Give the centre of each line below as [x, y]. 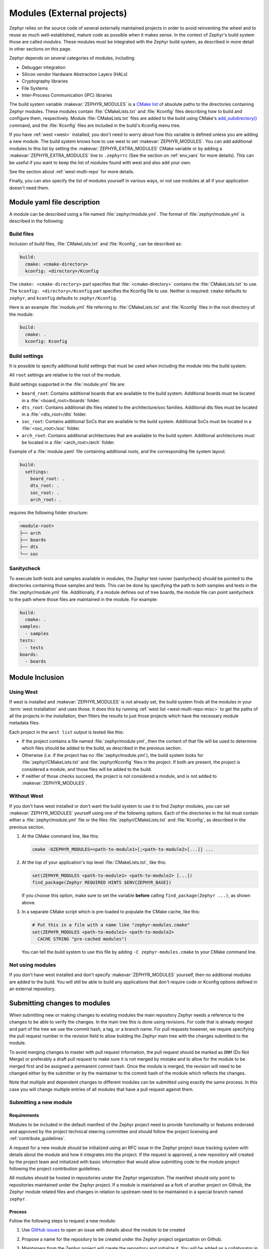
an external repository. [32, 989]
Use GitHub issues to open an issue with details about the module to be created [103, 1230]
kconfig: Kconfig [46, 341]
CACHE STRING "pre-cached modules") [82, 939]
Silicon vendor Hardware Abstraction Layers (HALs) [75, 74]
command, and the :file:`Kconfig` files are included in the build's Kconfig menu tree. [95, 125]
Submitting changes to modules [60, 1003]
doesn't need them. [29, 188]
